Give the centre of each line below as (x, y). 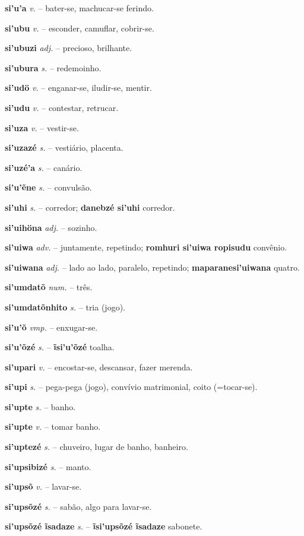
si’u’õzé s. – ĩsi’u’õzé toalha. (60, 347)
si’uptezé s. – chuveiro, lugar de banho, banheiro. (96, 447)
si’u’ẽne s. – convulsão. (48, 187)
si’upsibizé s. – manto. (48, 466)
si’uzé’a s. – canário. (44, 167)
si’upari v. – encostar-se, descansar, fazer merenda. (99, 367)
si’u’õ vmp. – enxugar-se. (51, 327)
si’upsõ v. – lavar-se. (43, 486)
